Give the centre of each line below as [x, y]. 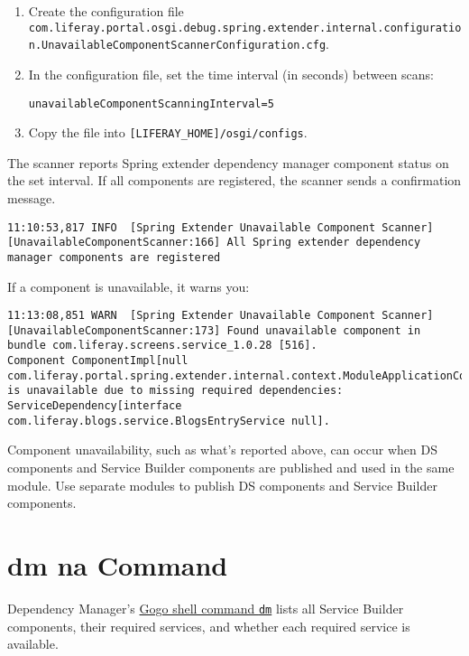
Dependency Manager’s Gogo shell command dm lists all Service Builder [206, 608]
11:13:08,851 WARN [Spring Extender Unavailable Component [192, 316]
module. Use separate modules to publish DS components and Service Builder [222, 485]
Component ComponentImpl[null [98, 361]
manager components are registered [114, 257]
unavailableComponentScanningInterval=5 [151, 103]
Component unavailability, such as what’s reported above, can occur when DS [222, 450]
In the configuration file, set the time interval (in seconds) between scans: [231, 74]
